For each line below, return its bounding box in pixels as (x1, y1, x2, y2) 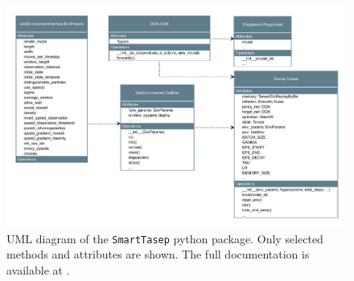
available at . (6, 262, 70, 279)
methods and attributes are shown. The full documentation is (6, 246, 310, 263)
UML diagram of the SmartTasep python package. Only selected (6, 230, 323, 246)
